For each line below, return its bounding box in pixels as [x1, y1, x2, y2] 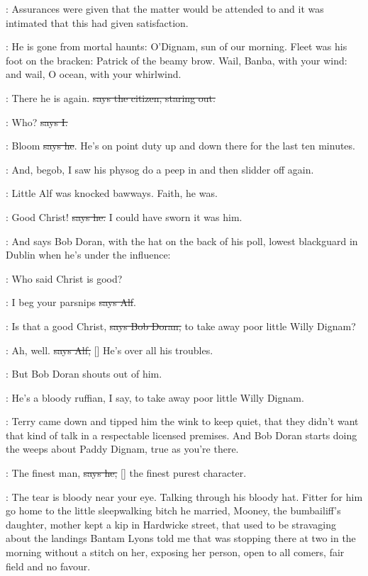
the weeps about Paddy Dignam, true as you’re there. [6, 441, 239, 456]
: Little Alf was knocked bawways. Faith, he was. [6, 186, 218, 201]
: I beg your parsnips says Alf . [6, 295, 136, 310]
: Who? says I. [6, 114, 68, 129]
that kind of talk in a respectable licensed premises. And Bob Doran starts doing [6, 427, 357, 442]
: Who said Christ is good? [6, 271, 123, 286]
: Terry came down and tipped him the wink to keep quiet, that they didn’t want [6, 414, 359, 429]
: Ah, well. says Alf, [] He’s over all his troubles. [6, 342, 213, 357]
